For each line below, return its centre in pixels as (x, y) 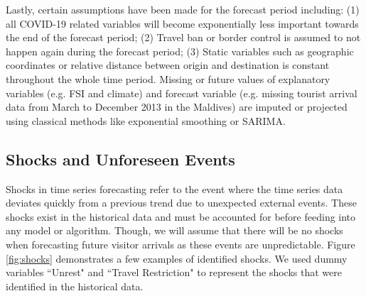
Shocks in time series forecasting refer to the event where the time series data (174, 188)
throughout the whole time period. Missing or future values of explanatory (168, 78)
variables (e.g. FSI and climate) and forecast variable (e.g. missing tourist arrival (182, 93)
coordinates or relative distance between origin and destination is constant (168, 65)
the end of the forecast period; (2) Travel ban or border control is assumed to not (183, 37)
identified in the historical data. (75, 286)
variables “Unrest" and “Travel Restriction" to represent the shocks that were (174, 272)
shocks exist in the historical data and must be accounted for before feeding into (181, 216)
